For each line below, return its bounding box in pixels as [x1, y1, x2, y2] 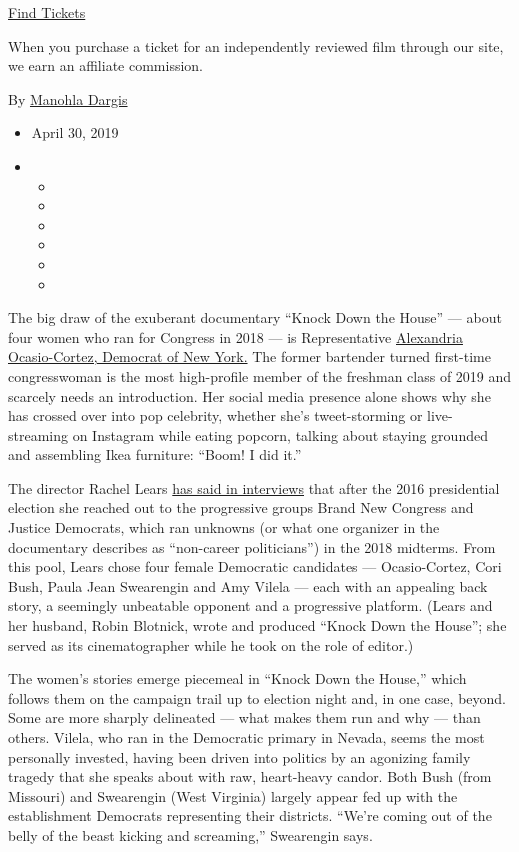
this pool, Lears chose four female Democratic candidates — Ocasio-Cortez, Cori [8, 556, 502, 577]
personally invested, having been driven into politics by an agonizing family [8, 746, 471, 767]
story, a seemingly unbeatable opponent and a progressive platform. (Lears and [8, 595, 493, 616]
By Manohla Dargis [8, 88, 128, 109]
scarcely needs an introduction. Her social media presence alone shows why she [8, 385, 491, 406]
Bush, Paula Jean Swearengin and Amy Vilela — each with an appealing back [8, 575, 488, 596]
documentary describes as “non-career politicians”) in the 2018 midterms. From [8, 536, 496, 557]
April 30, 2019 [31, 122, 119, 143]
